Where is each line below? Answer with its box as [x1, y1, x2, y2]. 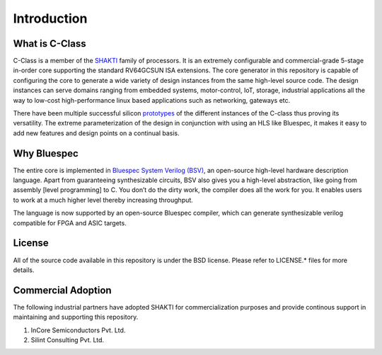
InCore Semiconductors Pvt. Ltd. [30, 326, 126, 334]
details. [13, 266, 35, 274]
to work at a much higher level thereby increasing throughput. [13, 196, 194, 204]
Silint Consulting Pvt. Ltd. [30, 336, 105, 344]
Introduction [13, 11, 88, 26]
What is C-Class [13, 38, 86, 50]
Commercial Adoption [13, 284, 112, 296]
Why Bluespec [13, 147, 79, 159]
